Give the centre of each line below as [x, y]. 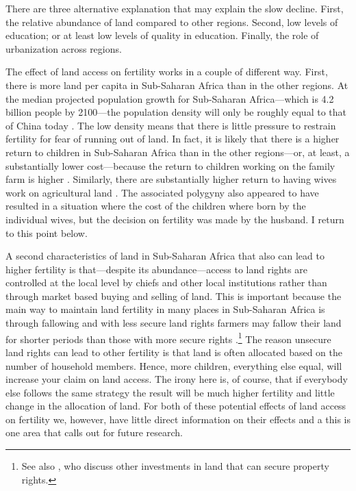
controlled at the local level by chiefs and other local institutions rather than [166, 282]
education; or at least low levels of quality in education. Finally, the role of [162, 35]
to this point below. [47, 232]
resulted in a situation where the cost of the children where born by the [156, 206]
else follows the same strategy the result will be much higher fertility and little [170, 392]
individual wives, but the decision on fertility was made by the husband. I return [175, 219]
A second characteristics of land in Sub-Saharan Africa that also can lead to [165, 256]
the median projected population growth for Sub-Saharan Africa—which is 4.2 [170, 98]
